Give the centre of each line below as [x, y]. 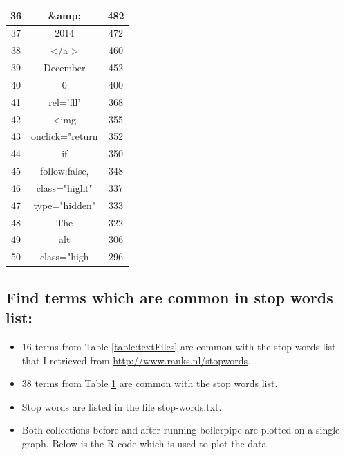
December [65, 68]
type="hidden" [64, 205]
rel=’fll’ [65, 101]
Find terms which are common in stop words [169, 297]
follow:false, [65, 171]
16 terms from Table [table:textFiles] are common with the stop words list [179, 346]
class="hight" [64, 187]
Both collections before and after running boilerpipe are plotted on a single [181, 430]
